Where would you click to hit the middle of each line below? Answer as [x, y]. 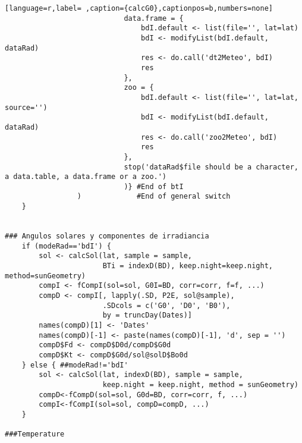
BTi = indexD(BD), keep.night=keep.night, [188, 266]
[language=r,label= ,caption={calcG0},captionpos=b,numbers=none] [139, 8]
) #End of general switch [154, 197]
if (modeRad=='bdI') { [66, 246]
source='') [26, 107]
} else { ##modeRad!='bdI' [75, 365]
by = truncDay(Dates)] [147, 315]
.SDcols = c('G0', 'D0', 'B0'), [166, 305]
